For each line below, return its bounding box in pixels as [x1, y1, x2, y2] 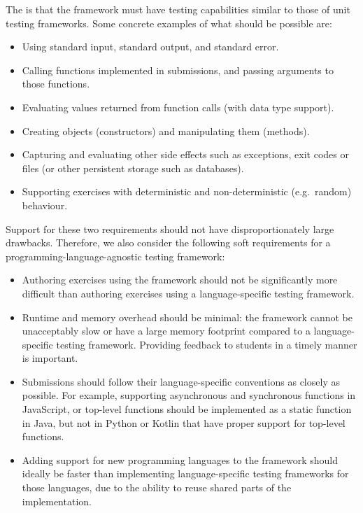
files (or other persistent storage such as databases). [22, 160, 244, 175]
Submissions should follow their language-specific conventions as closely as [22, 374, 340, 388]
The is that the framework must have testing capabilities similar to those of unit [6, 2, 350, 16]
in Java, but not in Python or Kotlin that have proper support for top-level [22, 415, 346, 430]
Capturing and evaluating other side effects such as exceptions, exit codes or [22, 147, 350, 162]
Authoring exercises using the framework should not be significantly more [22, 272, 338, 287]
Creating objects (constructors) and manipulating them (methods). [22, 123, 310, 138]
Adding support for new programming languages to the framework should [22, 452, 339, 467]
